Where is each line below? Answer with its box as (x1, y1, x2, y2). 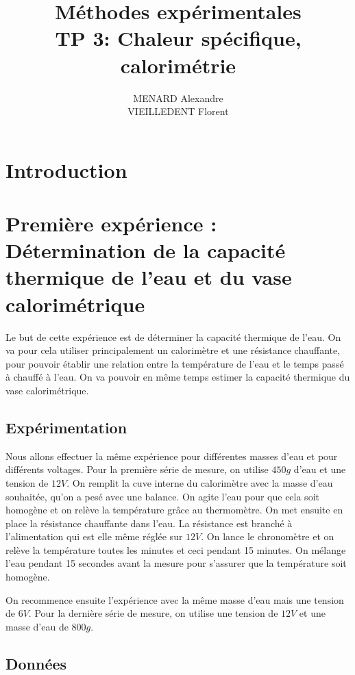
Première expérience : (5, 209, 217, 238)
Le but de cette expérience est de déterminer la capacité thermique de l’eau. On (5, 329, 341, 344)
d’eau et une (293, 462, 346, 476)
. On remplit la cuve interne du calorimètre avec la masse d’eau (66, 475, 333, 489)
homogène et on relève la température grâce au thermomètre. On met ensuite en (5, 502, 343, 517)
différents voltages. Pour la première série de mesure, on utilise (5, 462, 269, 476)
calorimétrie (120, 51, 236, 79)
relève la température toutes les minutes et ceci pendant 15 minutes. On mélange (5, 542, 346, 557)
